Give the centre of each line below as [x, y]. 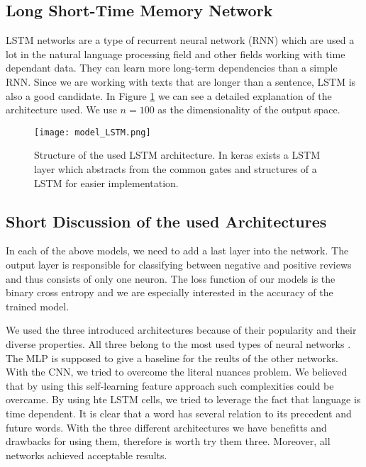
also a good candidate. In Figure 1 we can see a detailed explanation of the [169, 95]
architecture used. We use [61, 109]
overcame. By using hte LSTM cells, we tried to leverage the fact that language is [183, 399]
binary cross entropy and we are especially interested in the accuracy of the [170, 292]
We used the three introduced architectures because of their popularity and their [181, 330]
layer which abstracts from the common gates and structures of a [176, 169]
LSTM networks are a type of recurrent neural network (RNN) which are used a [180, 40]
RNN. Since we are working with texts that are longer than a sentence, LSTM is [181, 81]
